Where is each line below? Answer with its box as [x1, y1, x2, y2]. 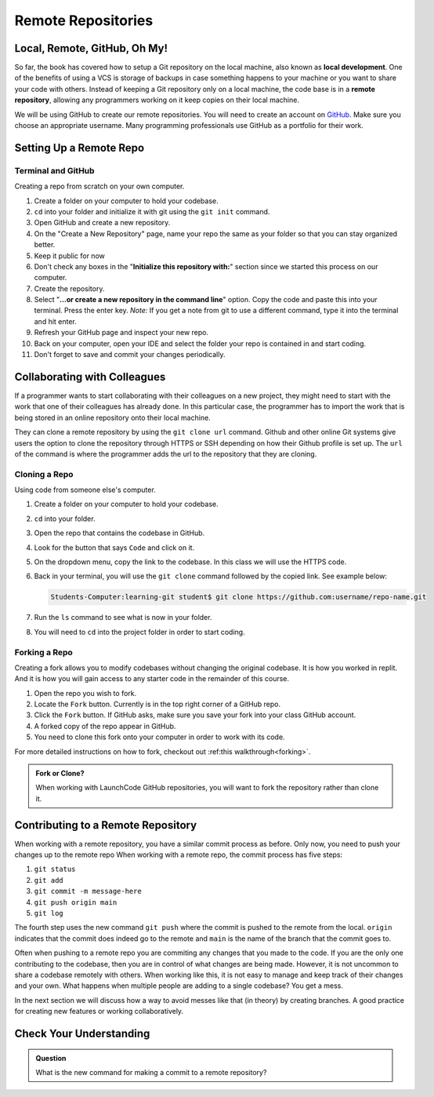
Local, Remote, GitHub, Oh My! [14, 42, 168, 55]
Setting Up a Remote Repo [14, 141, 145, 155]
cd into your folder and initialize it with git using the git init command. [34, 206, 270, 216]
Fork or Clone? [35, 769, 85, 778]
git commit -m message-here [34, 887, 143, 896]
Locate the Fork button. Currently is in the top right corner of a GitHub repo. [34, 699, 281, 709]
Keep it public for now [34, 251, 105, 261]
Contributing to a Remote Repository [14, 818, 197, 832]
